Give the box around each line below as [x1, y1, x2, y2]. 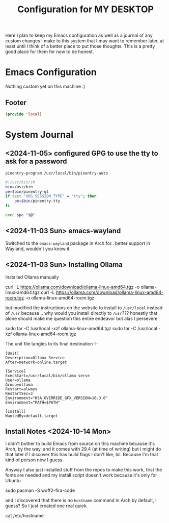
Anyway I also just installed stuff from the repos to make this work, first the [5, 467, 162, 473]
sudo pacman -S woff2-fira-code [5, 487, 75, 493]
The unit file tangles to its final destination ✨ [5, 340, 98, 346]
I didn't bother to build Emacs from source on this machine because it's [5, 440, 155, 447]
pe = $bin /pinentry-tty [14, 198, 60, 204]
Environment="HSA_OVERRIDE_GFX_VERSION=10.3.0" [5, 395, 108, 401]
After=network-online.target [5, 360, 67, 365]
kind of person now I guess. [5, 457, 64, 463]
